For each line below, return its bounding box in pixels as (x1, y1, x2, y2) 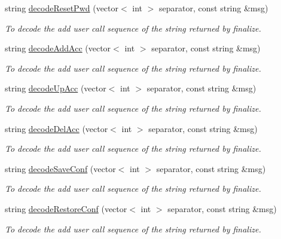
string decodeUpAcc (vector (5, 82, 106, 94)
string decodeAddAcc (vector (5, 42, 111, 54)
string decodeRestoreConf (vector (5, 202, 127, 215)
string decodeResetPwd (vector (5, 2, 119, 14)
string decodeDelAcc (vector (5, 122, 108, 134)
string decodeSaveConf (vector (5, 162, 116, 174)
